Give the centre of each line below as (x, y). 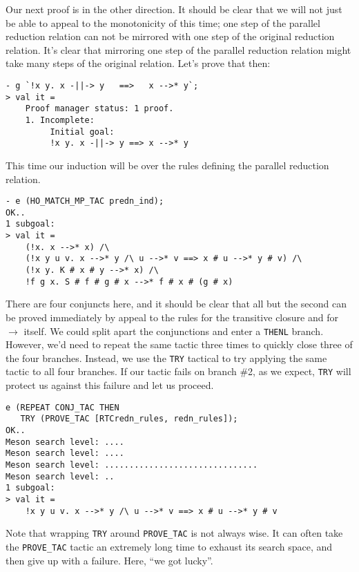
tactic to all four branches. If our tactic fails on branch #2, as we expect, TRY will (178, 371)
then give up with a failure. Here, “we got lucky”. (109, 560)
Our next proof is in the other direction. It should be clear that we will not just (174, 9)
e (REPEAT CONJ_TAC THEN (62, 407)
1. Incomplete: (60, 120)
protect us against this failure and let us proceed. (110, 385)
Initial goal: (82, 132)
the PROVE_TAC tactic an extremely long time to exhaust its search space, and (169, 546)
